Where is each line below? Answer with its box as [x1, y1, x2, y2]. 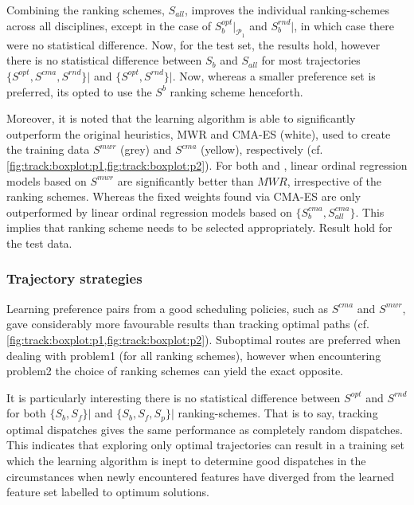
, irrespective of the [287, 172, 382, 189]
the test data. [6, 234, 72, 251]
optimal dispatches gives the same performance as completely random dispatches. [6, 421, 403, 437]
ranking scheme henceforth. [170, 83, 303, 100]
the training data [6, 141, 90, 158]
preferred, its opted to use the [6, 83, 152, 100]
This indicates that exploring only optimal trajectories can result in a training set [6, 436, 404, 453]
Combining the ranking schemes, [6, 2, 165, 18]
